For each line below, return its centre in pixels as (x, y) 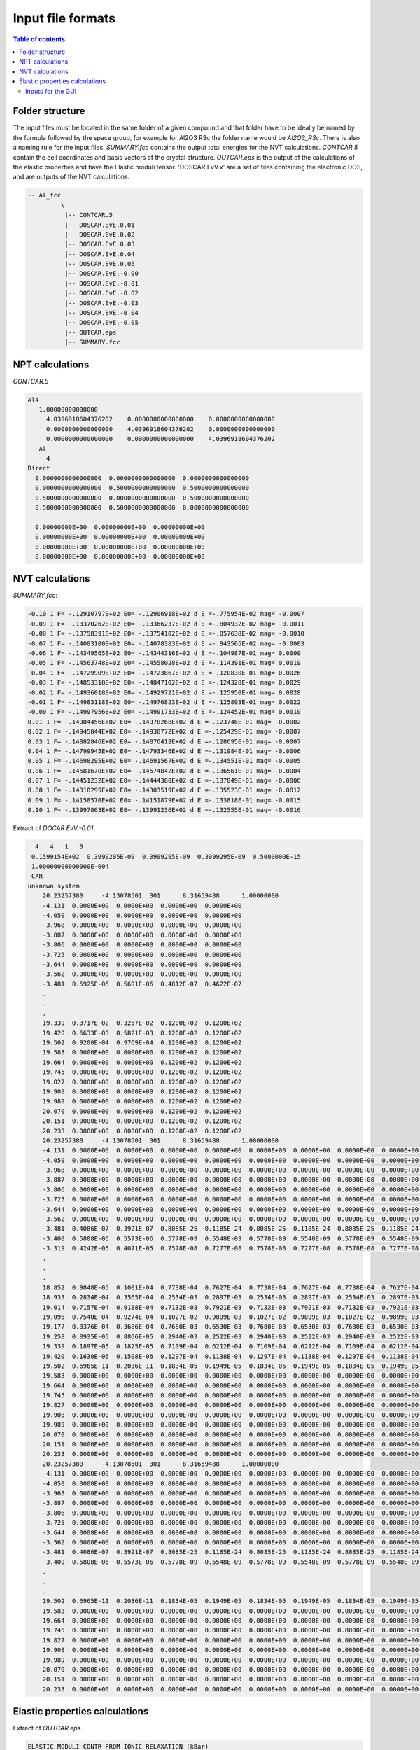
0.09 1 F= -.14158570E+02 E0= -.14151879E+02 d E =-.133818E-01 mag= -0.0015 (164, 800)
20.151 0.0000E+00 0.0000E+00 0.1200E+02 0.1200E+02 (142, 1121)
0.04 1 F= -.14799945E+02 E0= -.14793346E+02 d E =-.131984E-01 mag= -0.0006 (164, 751)
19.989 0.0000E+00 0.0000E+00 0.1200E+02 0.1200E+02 (142, 1101)
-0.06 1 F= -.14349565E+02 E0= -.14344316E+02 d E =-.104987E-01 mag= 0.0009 (164, 653)
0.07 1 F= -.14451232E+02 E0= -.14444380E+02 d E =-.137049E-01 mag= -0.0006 (164, 781)
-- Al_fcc (44, 195)
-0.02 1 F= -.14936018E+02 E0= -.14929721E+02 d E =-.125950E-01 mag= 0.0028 (164, 692)
